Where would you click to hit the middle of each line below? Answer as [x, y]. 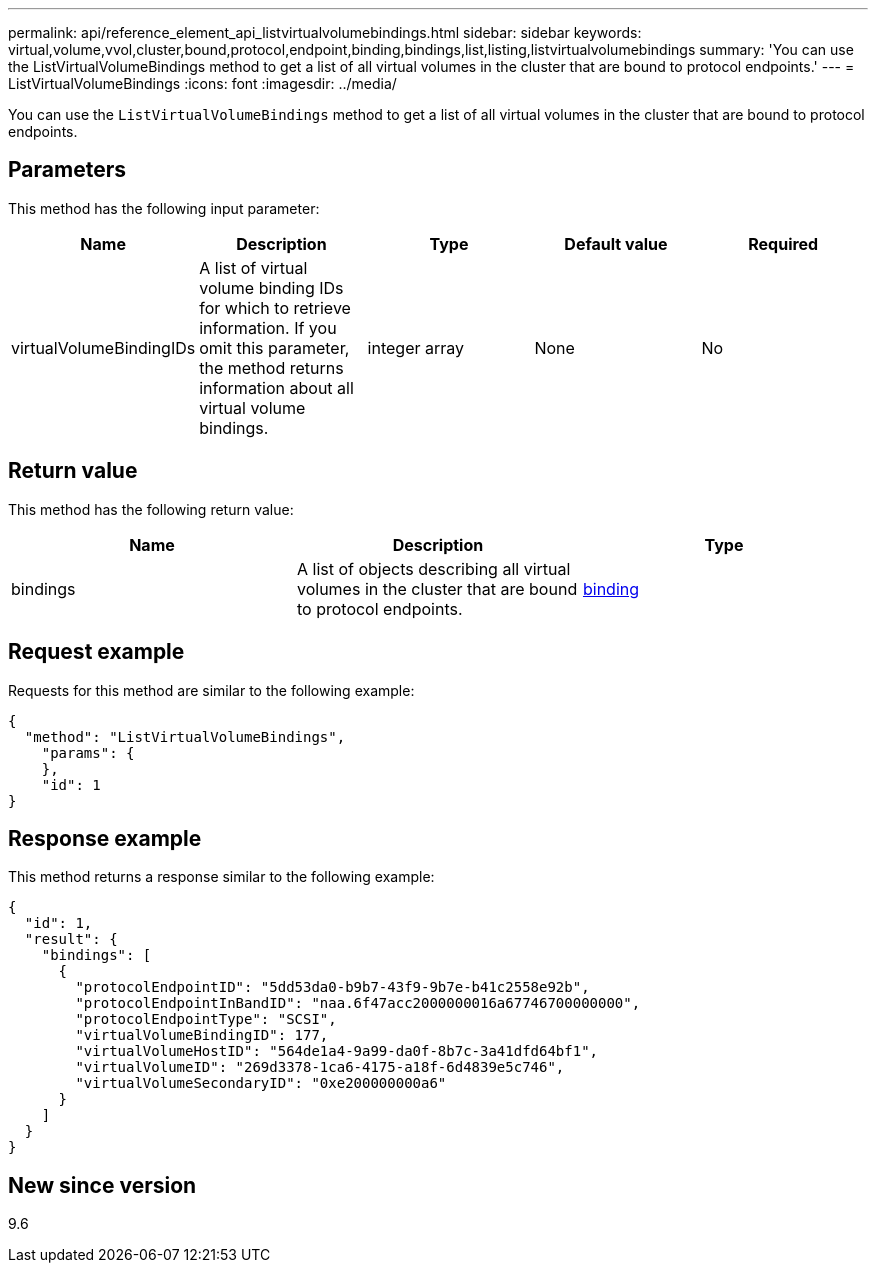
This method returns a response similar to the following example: [221, 877]
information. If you [268, 327]
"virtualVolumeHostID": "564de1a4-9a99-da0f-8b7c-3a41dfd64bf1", [337, 1051]
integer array [416, 347]
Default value [616, 243]
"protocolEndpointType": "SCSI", [206, 1019]
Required [783, 243]
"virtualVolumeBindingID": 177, [202, 1035]
